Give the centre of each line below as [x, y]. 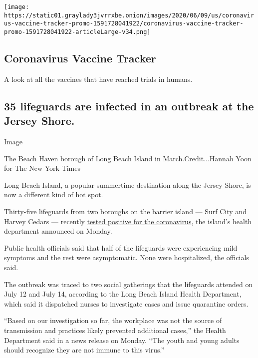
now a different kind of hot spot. [54, 194]
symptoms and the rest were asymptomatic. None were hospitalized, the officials [127, 257]
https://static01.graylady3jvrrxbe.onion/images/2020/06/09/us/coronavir [129, 15]
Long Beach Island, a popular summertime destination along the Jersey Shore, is [128, 184]
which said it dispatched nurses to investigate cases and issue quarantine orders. [126, 303]
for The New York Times [42, 168]
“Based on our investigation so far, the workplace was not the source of [113, 320]
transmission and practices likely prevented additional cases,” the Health [115, 330]
